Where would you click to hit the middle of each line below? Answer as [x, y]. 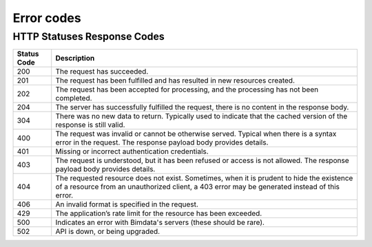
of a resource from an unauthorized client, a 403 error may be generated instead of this [198, 187]
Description [75, 58]
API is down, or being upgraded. [108, 232]
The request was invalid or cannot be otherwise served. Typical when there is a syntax [196, 134]
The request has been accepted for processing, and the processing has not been [187, 89]
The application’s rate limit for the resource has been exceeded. [159, 213]
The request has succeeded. [102, 72]
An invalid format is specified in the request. [127, 204]
